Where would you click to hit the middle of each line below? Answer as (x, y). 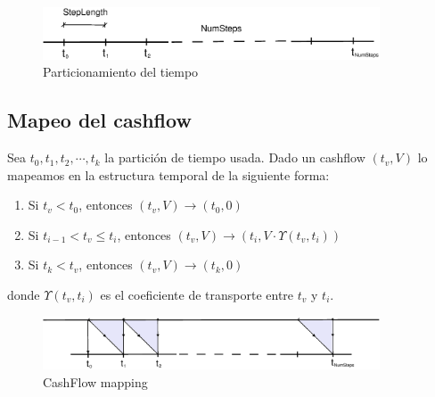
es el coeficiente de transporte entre (197, 295)
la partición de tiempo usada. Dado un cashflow (235, 157)
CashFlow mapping (95, 381)
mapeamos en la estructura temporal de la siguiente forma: (168, 174)
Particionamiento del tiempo (121, 72)
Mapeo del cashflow (99, 120)
